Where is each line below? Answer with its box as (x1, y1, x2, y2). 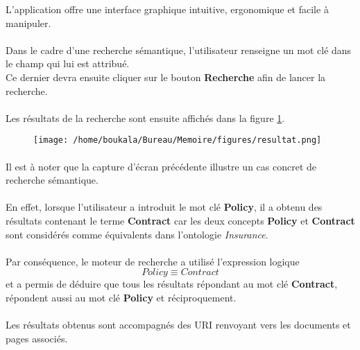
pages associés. (6, 331, 68, 345)
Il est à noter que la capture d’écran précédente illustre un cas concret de (6, 159, 317, 173)
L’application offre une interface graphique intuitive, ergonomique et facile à (6, 2, 329, 16)
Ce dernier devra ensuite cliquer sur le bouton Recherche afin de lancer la (6, 69, 326, 84)
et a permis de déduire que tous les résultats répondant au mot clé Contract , (6, 277, 338, 291)
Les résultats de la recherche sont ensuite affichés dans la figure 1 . (6, 110, 285, 125)
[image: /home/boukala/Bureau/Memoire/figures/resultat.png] (33, 135, 322, 146)
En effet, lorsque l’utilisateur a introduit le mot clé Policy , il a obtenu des (6, 200, 323, 214)
